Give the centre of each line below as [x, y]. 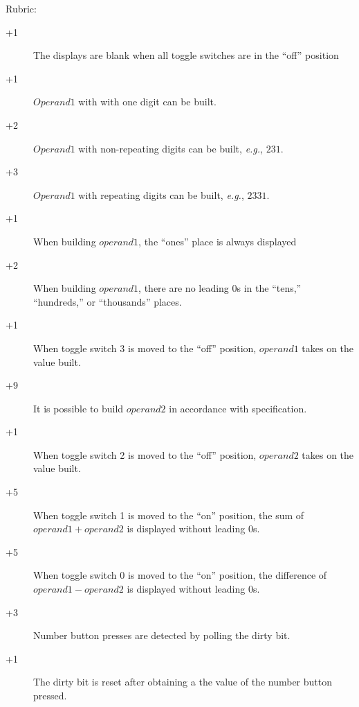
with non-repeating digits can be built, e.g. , [171, 148]
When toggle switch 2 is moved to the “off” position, [145, 454]
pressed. [50, 695]
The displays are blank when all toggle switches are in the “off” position [186, 55]
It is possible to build [79, 408]
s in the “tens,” [269, 288]
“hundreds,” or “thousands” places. [108, 301]
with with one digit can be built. [147, 102]
